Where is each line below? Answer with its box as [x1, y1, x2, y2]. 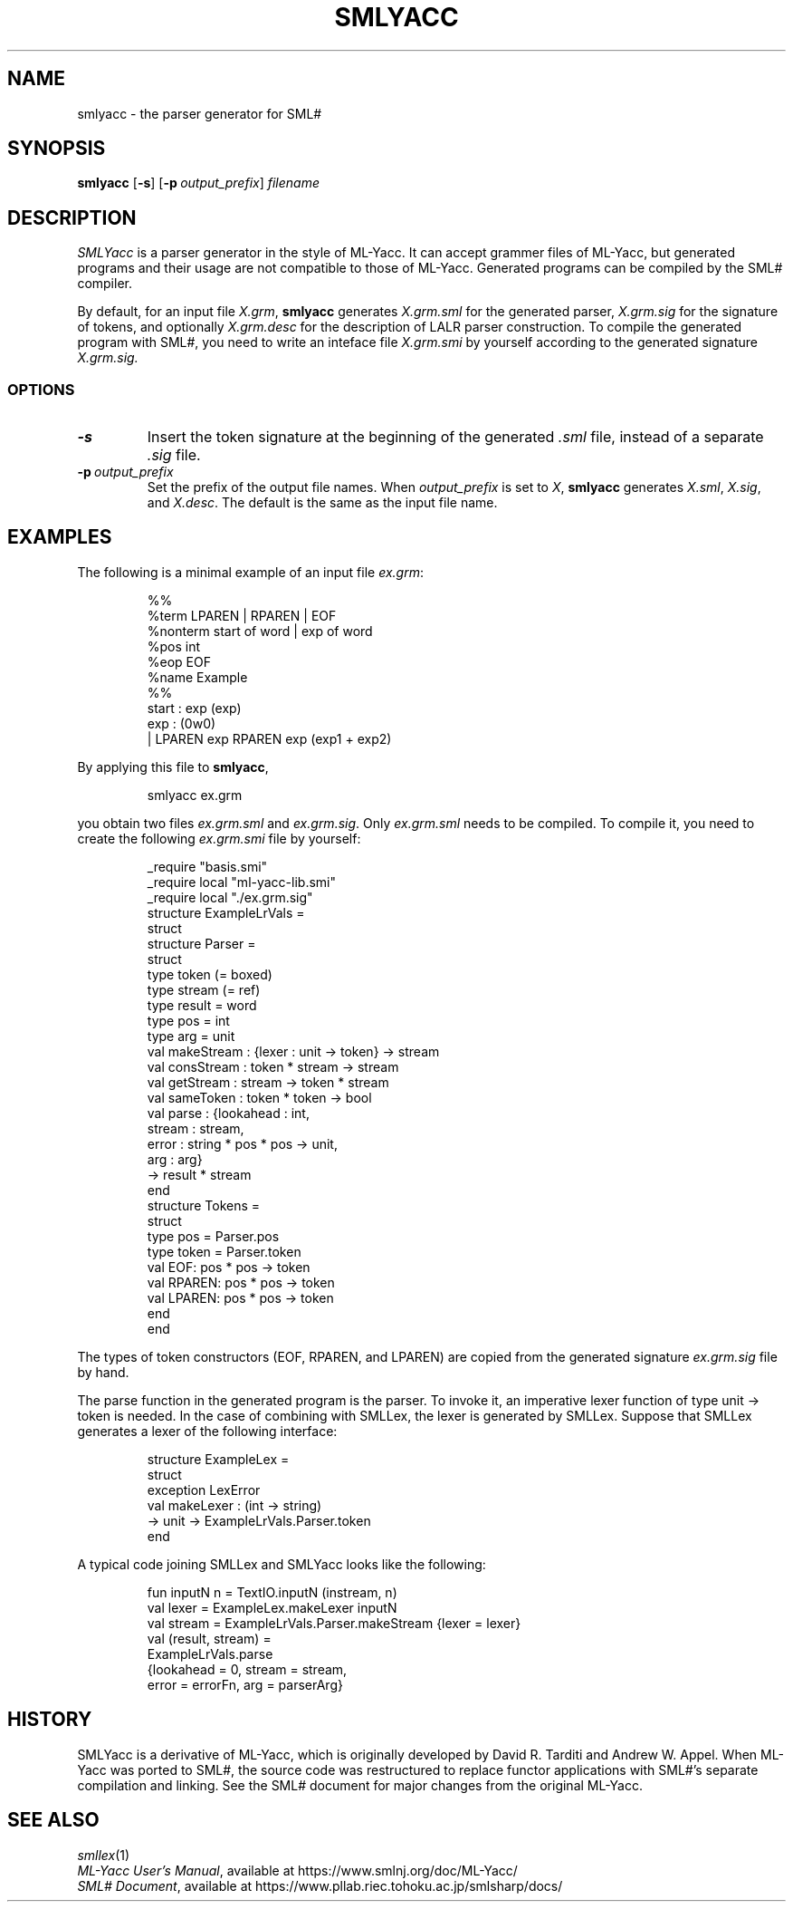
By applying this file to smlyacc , [77, 758, 269, 775]
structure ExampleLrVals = [147, 904, 305, 921]
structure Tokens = [147, 1197, 261, 1213]
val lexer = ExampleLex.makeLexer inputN [147, 1599, 397, 1615]
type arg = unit [147, 1027, 235, 1044]
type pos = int [147, 1012, 230, 1028]
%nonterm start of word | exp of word [147, 622, 373, 639]
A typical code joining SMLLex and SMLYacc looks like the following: [77, 1556, 486, 1572]
